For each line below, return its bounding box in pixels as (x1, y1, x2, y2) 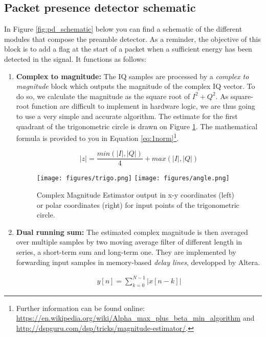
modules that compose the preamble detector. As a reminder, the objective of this (4, 33, 261, 44)
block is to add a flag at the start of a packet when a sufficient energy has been (4, 43, 252, 54)
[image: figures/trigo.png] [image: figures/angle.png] (36, 175, 230, 182)
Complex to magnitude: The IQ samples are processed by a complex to (16, 70, 249, 81)
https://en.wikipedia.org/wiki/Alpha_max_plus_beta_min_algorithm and (16, 312, 255, 323)
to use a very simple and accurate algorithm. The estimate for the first (16, 110, 238, 121)
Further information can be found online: (16, 302, 145, 313)
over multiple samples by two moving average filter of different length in (16, 236, 242, 247)
